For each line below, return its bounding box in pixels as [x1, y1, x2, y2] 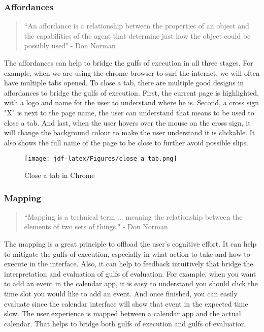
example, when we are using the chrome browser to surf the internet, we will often [4, 67, 260, 78]
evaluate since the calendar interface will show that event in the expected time [4, 298, 248, 309]
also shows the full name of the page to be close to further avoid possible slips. [4, 137, 248, 147]
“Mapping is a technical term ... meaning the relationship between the [24, 211, 243, 222]
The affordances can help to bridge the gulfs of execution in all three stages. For [4, 57, 253, 68]
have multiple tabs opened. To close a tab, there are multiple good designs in [4, 77, 244, 88]
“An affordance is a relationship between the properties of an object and [24, 20, 249, 31]
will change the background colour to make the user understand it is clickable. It [4, 127, 255, 138]
